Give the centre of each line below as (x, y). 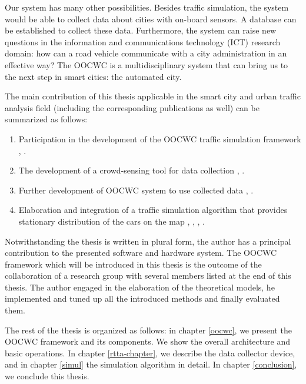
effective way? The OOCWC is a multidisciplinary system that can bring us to (147, 64)
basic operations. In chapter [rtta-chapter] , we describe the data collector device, (150, 353)
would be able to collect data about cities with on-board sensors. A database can (151, 19)
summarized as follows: (46, 119)
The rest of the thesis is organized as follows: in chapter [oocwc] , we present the (148, 330)
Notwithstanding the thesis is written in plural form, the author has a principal (148, 241)
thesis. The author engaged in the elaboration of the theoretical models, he (140, 287)
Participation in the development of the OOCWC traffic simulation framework (160, 138)
